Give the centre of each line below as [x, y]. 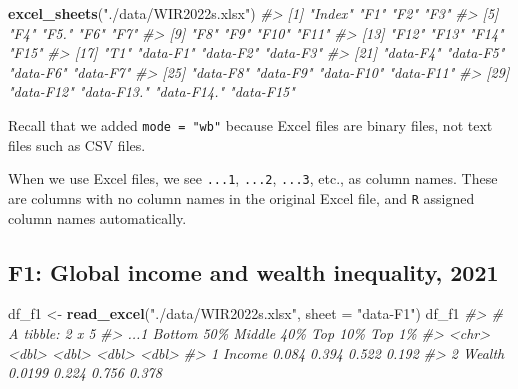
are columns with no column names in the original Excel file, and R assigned [241, 197]
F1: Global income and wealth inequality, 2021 [253, 271]
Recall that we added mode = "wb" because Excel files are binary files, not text [250, 124]
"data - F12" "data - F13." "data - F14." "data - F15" [151, 91]
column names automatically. [97, 217]
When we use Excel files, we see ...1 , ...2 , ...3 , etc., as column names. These [253, 178]
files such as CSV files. [77, 144]
